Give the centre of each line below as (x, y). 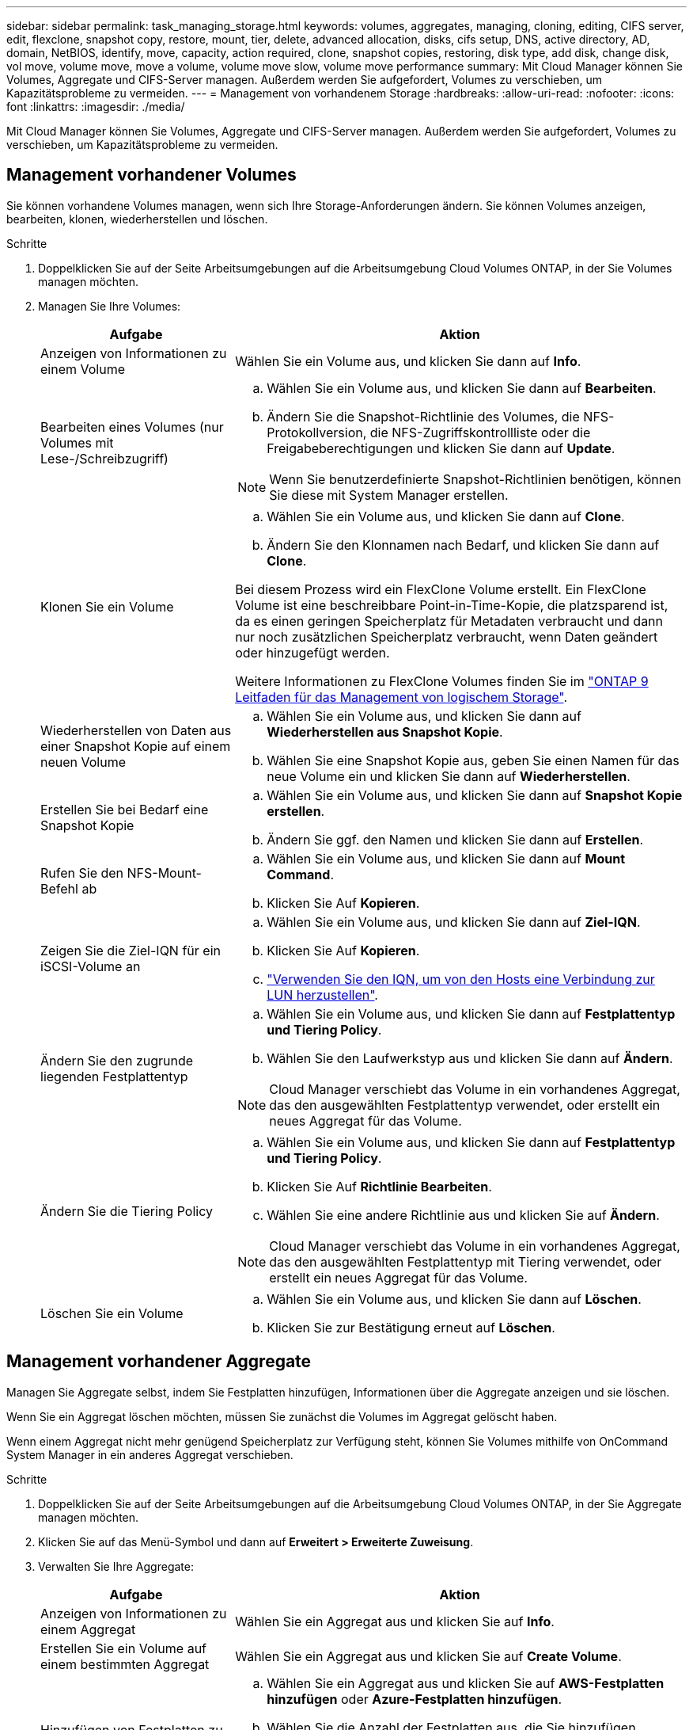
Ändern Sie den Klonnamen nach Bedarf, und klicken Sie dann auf (463, 545)
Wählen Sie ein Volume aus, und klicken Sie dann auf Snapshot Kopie (475, 795)
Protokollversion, (317, 432)
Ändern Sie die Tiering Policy (127, 1211)
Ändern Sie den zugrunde (117, 1060)
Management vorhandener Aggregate (159, 1362)
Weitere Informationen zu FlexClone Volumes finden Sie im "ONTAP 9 (442, 681)
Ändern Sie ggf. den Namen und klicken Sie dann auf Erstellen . (455, 839)
